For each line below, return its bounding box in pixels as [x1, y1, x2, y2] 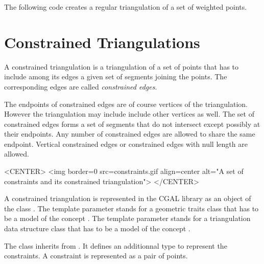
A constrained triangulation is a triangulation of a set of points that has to [4, 61, 239, 72]
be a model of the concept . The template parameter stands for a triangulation [4, 213, 251, 224]
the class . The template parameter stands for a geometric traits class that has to [4, 203, 259, 213]
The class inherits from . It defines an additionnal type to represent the [4, 240, 227, 251]
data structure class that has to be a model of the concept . [4, 223, 190, 234]
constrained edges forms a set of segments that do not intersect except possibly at [4, 118, 260, 129]
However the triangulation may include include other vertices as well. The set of [4, 108, 254, 119]
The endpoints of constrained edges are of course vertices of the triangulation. [4, 98, 248, 109]
